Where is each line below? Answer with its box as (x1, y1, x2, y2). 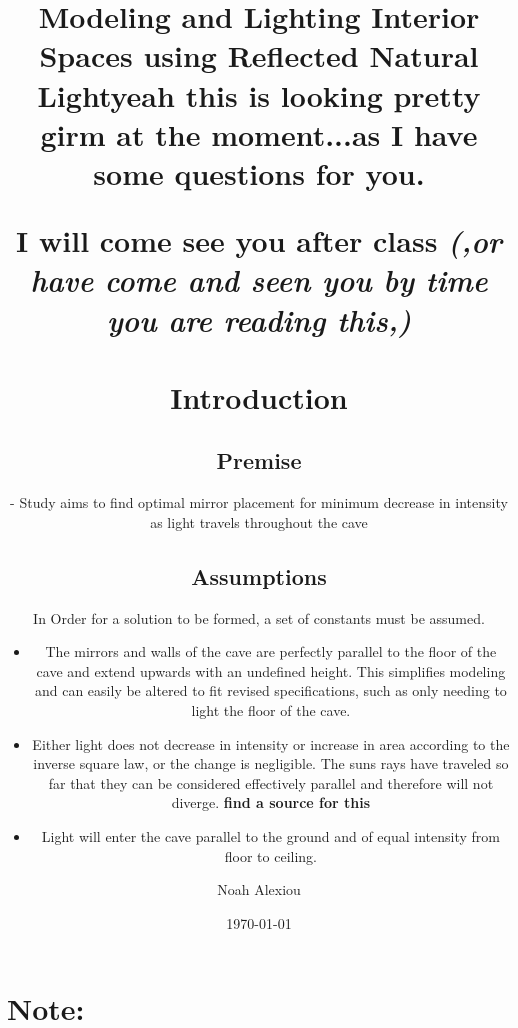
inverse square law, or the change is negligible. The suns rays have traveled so (33, 753, 509, 774)
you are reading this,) (106, 298, 412, 340)
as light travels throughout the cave (150, 511, 368, 532)
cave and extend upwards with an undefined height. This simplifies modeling (36, 660, 506, 681)
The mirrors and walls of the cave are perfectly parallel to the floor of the (45, 641, 497, 662)
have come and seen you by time (30, 259, 488, 301)
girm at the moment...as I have (40, 113, 478, 154)
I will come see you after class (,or (16, 220, 502, 262)
